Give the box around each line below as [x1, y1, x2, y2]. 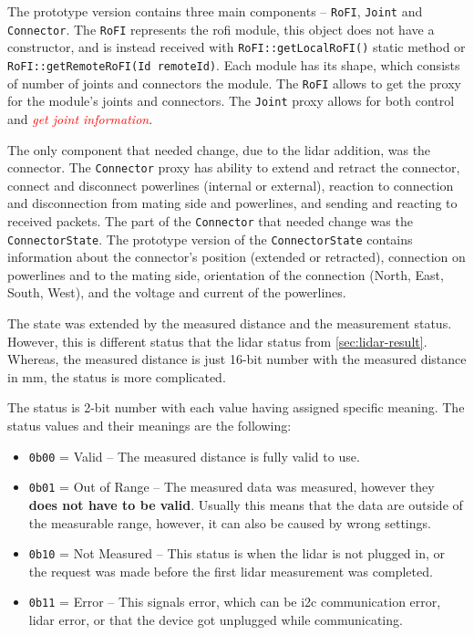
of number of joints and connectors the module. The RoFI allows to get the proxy [7, 73, 461, 92]
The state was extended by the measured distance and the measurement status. [7, 314, 452, 333]
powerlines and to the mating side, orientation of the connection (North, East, [7, 265, 444, 284]
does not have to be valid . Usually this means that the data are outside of [28, 494, 463, 514]
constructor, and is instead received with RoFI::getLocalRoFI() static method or [7, 37, 466, 57]
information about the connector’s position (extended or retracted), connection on [7, 247, 466, 266]
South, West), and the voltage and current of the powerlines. [7, 283, 346, 302]
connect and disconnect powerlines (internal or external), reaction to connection [7, 175, 454, 194]
